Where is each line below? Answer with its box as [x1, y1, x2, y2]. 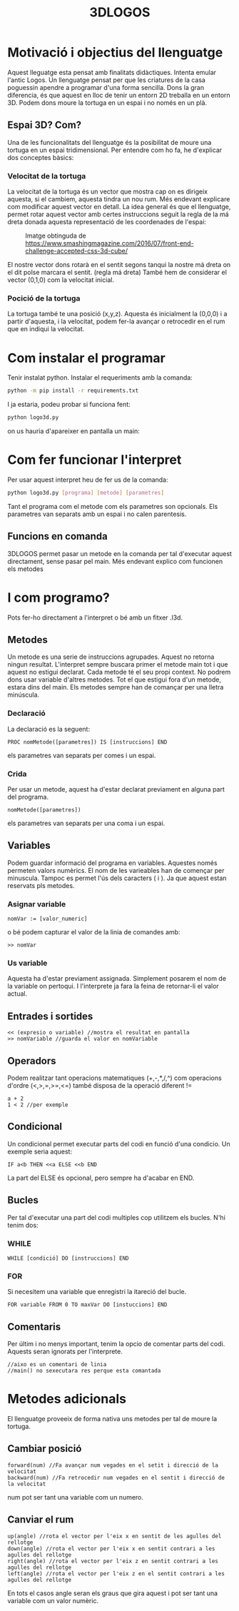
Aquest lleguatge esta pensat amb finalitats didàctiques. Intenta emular [7, 68, 216, 76]
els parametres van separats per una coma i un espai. [7, 819, 166, 827]
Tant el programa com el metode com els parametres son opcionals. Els [7, 502, 218, 510]
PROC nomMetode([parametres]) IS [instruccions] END [7, 738, 168, 746]
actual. [7, 989, 28, 998]
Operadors [7, 1054, 56, 1067]
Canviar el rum [7, 1514, 74, 1526]
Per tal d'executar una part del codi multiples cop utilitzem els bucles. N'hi [7, 1213, 226, 1221]
